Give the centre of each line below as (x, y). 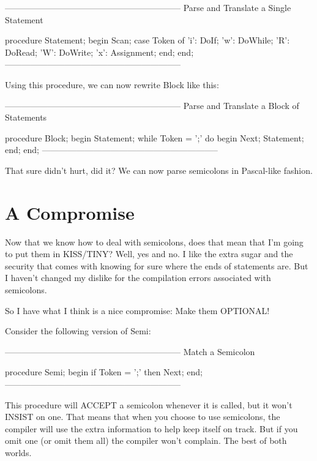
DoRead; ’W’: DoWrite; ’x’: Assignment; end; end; (99, 52)
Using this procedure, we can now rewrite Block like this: (112, 84)
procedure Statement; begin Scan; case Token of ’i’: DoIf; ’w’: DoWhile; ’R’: (147, 40)
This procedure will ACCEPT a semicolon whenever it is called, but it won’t (149, 404)
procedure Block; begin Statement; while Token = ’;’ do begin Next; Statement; (155, 137)
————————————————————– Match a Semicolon (130, 351)
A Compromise (70, 212)
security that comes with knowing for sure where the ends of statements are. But (157, 265)
